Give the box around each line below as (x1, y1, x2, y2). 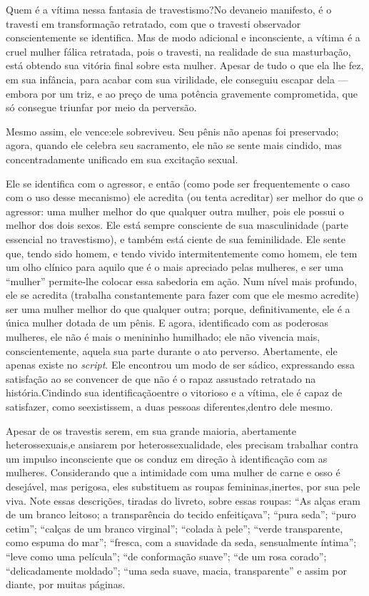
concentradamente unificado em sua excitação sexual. (6, 151, 238, 166)
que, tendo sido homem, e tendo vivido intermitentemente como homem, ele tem (6, 245, 358, 260)
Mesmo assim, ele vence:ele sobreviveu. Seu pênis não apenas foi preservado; (6, 123, 339, 138)
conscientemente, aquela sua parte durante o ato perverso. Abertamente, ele (6, 343, 338, 358)
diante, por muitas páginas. (6, 577, 126, 592)
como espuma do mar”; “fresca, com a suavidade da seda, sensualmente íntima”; (6, 535, 357, 550)
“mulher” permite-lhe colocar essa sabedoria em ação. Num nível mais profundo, (6, 273, 358, 288)
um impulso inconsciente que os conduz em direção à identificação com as (6, 451, 328, 466)
